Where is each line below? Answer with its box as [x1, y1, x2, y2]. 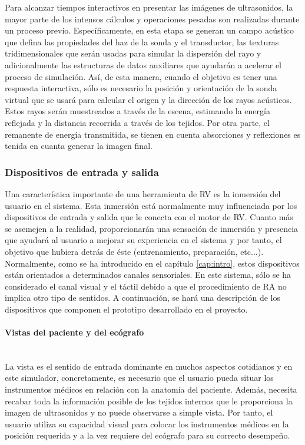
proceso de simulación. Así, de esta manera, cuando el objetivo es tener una [5, 70, 277, 82]
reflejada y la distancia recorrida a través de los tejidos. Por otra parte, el [5, 116, 270, 128]
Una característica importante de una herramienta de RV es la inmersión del [5, 187, 281, 200]
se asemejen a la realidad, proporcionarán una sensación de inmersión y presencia [5, 222, 299, 234]
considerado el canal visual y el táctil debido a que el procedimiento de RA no [5, 280, 287, 292]
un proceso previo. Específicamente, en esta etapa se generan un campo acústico [5, 24, 294, 36]
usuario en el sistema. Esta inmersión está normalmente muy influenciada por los [5, 199, 297, 211]
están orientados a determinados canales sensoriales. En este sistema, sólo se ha [5, 268, 291, 281]
